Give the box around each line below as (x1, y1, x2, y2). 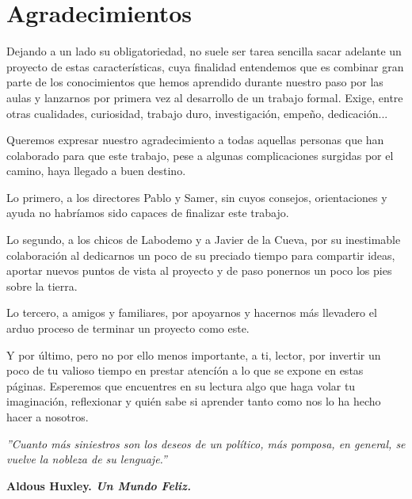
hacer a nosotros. (6, 409, 89, 425)
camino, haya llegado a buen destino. (6, 162, 186, 179)
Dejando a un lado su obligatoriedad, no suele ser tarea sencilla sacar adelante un (6, 43, 402, 59)
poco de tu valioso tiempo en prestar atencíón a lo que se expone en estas (6, 362, 364, 379)
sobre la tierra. (6, 277, 78, 294)
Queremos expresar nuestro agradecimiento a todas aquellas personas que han (6, 131, 384, 148)
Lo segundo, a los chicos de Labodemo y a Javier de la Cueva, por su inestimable (6, 231, 401, 248)
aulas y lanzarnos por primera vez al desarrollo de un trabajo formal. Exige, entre (6, 89, 403, 105)
